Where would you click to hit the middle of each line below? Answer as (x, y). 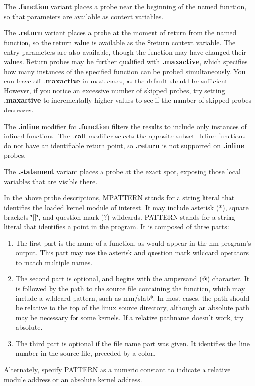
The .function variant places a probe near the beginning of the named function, (125, 6)
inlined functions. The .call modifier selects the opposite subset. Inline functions (125, 136)
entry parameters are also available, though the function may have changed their (125, 52)
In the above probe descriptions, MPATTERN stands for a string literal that (119, 198)
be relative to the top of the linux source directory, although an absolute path (132, 308)
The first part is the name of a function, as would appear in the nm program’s (133, 243)
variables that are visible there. (51, 181)
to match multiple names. (54, 262)
